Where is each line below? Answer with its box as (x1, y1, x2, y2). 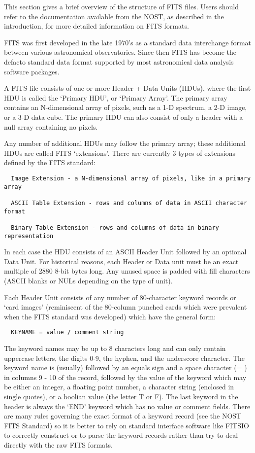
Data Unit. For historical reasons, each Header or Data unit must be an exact (4, 256, 239, 266)
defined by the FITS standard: (4, 157, 96, 168)
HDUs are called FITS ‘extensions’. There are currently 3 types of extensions (4, 147, 236, 158)
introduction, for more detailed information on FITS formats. (4, 21, 189, 31)
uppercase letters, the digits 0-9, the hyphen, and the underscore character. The (4, 352, 245, 363)
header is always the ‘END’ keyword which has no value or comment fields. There (4, 401, 251, 411)
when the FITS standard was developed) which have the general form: (4, 311, 216, 321)
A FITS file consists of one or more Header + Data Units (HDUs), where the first (4, 83, 251, 93)
